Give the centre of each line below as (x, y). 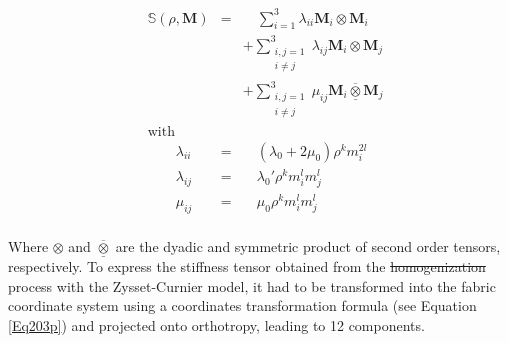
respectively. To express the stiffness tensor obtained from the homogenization (247, 266)
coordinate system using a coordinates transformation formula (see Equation (242, 305)
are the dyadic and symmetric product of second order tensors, (308, 245)
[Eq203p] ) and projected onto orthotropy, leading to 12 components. (216, 324)
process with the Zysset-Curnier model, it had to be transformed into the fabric (252, 285)
